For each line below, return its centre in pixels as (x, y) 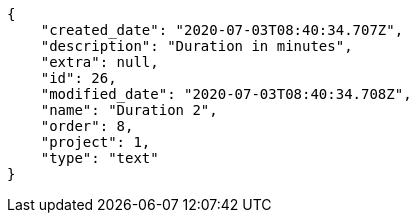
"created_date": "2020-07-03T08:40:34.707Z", (222, 30)
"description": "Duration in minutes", (196, 46)
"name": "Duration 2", (129, 110)
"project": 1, (95, 142)
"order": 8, (87, 126)
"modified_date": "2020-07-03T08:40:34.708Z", (226, 94)
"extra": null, (99, 62)
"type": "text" (99, 158)
